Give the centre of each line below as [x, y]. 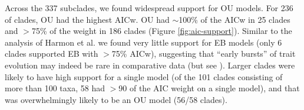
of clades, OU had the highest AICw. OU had [87, 19]
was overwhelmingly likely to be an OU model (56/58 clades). [116, 99]
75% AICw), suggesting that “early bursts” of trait [204, 54]
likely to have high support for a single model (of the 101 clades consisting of [144, 76]
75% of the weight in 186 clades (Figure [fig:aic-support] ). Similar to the [162, 31]
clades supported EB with [52, 54]
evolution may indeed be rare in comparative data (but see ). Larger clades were [150, 65]
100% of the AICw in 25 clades [234, 19]
